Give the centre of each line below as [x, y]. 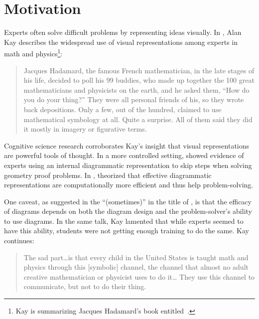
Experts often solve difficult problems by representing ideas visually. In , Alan [123, 32]
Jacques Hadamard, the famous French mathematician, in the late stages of [139, 70]
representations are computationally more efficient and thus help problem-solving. [129, 185]
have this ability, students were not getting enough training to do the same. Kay [127, 231]
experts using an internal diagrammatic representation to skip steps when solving [128, 165]
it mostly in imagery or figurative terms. [85, 129]
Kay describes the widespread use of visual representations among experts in [121, 42]
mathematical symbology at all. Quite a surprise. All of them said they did [138, 119]
